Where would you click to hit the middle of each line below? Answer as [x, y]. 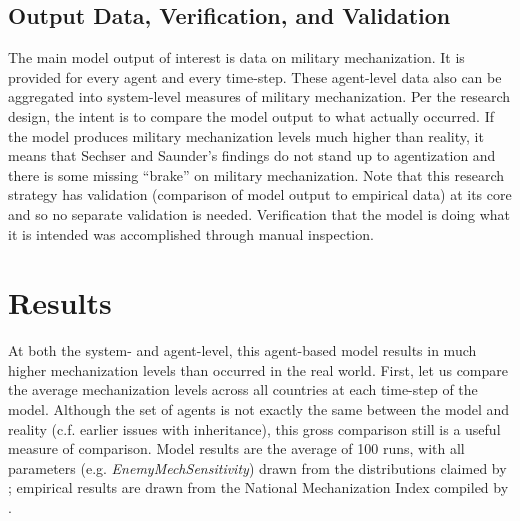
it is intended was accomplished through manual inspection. [191, 233]
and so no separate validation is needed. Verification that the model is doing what [259, 213]
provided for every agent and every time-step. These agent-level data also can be [255, 76]
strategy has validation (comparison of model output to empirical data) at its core [260, 194]
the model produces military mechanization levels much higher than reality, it [246, 135]
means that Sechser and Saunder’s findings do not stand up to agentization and [252, 155]
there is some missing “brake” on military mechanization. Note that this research [256, 174]
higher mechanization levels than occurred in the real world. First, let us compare [258, 369]
